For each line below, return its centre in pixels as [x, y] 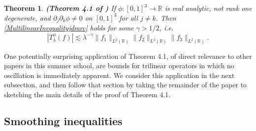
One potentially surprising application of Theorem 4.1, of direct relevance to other [128, 56]
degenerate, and [27, 17]
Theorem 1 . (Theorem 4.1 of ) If [60, 8]
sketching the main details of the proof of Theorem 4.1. [87, 94]
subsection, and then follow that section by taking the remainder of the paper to [126, 85]
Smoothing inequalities [63, 120]
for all [129, 17]
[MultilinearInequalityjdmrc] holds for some [69, 28]
